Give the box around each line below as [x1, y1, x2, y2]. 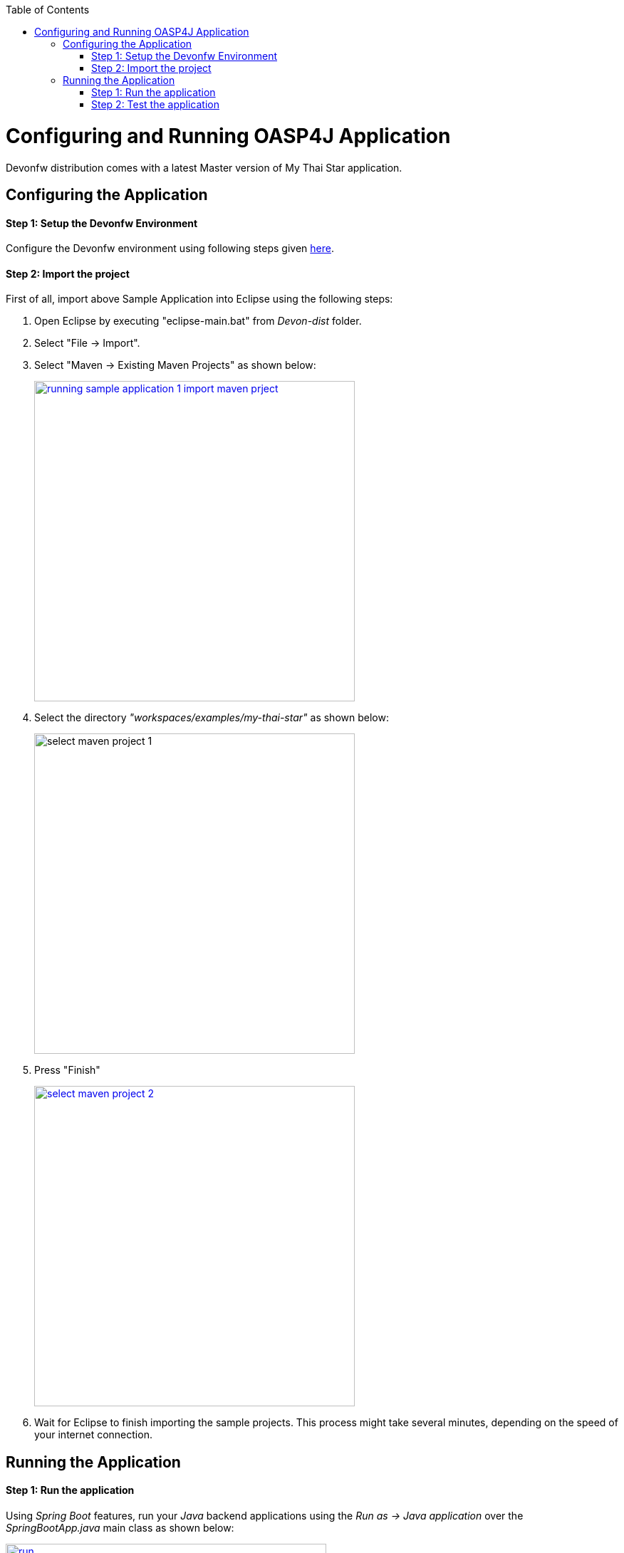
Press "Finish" [34, 1064, 100, 1077]
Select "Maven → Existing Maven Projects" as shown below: [34, 359, 316, 372]
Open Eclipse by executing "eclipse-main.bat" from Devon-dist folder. [34, 315, 362, 328]
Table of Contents [6, 4, 90, 16]
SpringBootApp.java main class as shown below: [6, 1522, 234, 1534]
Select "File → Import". [34, 337, 140, 350]
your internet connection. [34, 1428, 152, 1441]
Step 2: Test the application [91, 98, 219, 110]
